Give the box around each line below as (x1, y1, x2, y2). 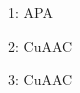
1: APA (8, 2, 53, 22)
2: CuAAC (8, 35, 73, 56)
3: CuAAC (8, 69, 73, 90)
